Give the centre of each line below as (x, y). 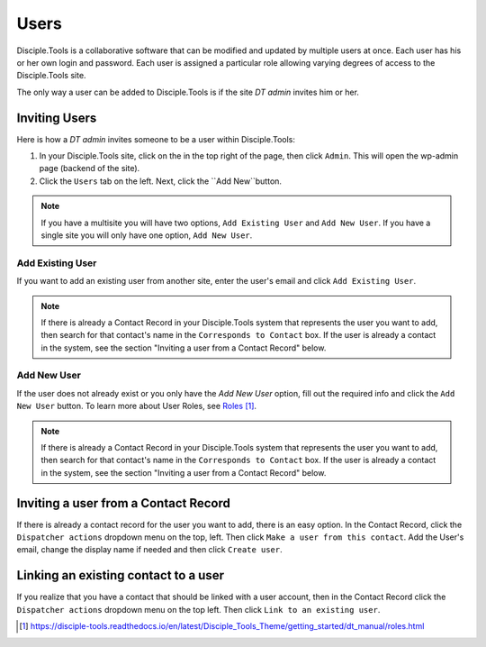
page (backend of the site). (90, 169)
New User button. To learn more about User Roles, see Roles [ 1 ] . (136, 406)
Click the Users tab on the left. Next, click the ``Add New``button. (161, 181)
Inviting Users (57, 118)
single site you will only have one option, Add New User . (147, 235)
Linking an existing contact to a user (121, 575)
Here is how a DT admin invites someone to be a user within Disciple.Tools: (156, 139)
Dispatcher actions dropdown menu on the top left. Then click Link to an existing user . (198, 609)
